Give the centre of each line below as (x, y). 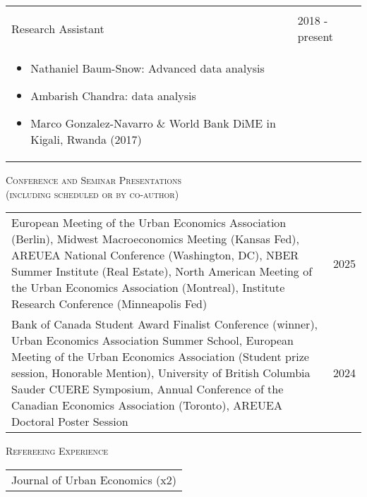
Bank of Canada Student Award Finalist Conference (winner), (165, 324)
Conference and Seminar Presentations (94, 180)
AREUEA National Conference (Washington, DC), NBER (155, 255)
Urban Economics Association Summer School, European (152, 340)
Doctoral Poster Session (70, 422)
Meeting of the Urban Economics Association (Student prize (160, 357)
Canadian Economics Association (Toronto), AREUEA (147, 405)
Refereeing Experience (57, 451)
